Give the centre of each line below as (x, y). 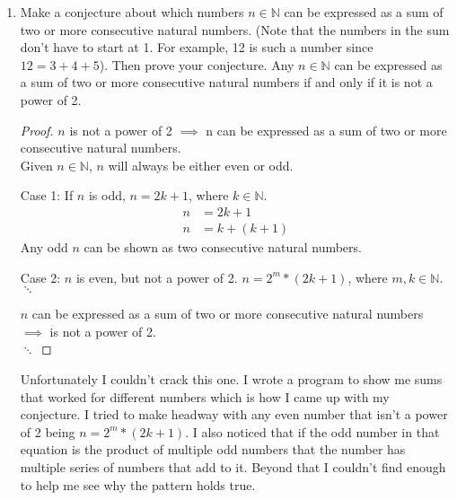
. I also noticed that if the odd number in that (312, 431)
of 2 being (48, 431)
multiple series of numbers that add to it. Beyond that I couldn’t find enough (233, 466)
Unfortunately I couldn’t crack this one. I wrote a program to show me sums (231, 378)
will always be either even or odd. (201, 165)
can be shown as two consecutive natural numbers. (223, 247)
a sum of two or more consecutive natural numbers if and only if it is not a (226, 82)
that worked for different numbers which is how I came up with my (205, 396)
